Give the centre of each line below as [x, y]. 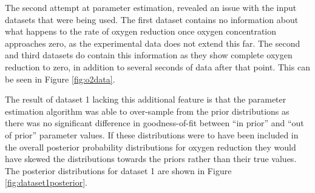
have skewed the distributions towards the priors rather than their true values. [151, 159]
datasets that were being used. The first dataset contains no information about [152, 19]
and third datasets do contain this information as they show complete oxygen [149, 55]
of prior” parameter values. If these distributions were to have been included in [152, 134]
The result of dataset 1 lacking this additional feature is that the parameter [146, 99]
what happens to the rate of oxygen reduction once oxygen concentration [141, 31]
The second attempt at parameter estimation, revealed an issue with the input [151, 7]
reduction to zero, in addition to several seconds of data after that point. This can [157, 66]
